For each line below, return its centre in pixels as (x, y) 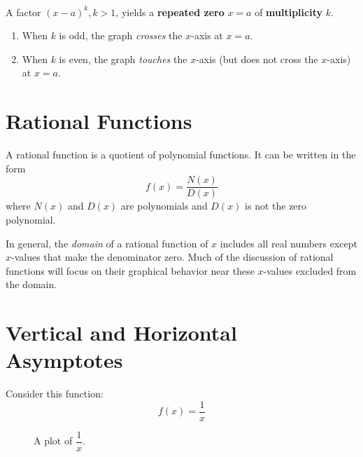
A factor (23, 12)
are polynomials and (164, 206)
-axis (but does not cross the (257, 59)
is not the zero (276, 206)
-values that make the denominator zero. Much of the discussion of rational (172, 257)
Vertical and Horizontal (121, 333)
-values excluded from (310, 270)
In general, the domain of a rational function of (107, 243)
